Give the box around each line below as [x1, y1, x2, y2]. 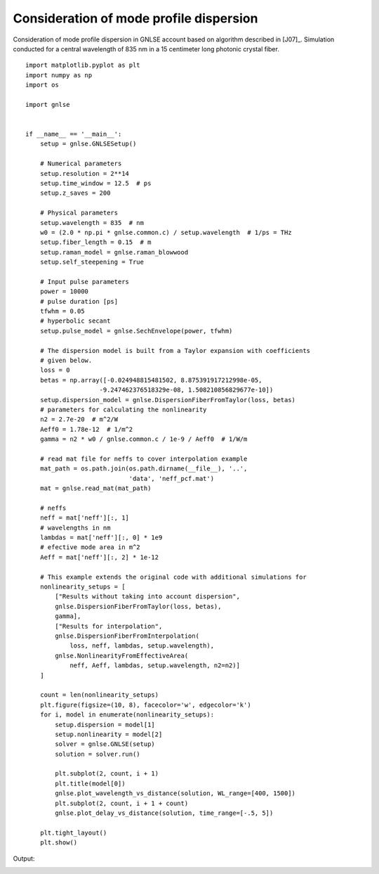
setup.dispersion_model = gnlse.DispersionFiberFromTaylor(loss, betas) [39, 396, 296, 404]
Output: [13, 854, 35, 863]
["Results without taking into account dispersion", [55, 593, 240, 600]
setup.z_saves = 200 [39, 189, 111, 197]
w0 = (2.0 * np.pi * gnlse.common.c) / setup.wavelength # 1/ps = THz [39, 229, 292, 236]
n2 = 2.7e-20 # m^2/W [39, 416, 119, 423]
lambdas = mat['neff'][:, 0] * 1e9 [39, 534, 163, 541]
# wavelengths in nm [39, 524, 111, 532]
